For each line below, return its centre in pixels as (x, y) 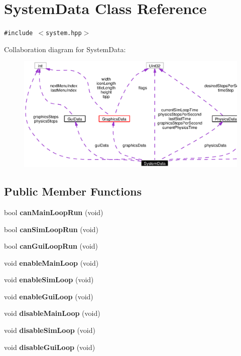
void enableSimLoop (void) (49, 280)
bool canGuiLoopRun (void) (51, 246)
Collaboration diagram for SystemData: (65, 49)
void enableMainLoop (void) (51, 262)
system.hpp (64, 33)
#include (19, 33)
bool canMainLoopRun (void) (54, 212)
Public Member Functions (73, 191)
